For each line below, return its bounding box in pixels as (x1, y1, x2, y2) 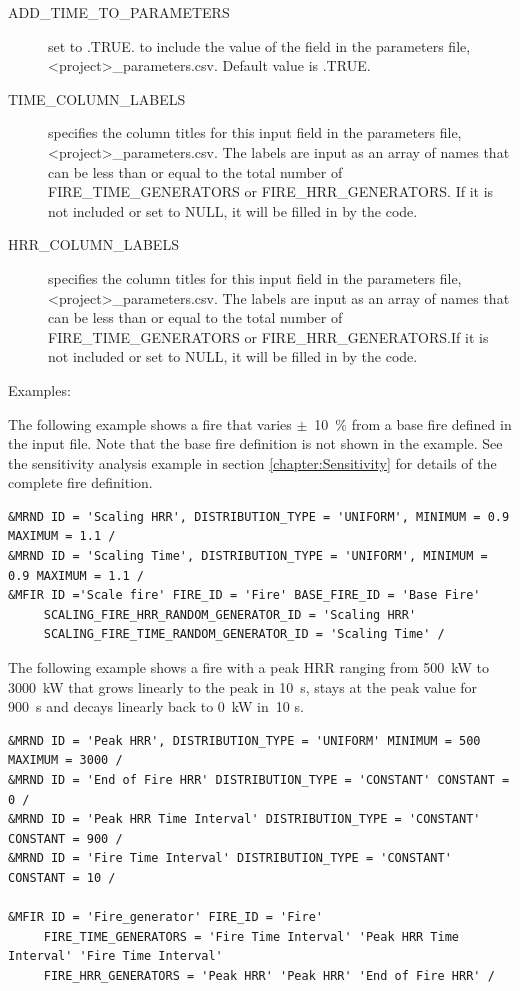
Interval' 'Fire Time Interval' (8, 949, 223, 964)
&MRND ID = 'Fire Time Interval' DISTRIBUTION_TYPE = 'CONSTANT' (8, 851, 452, 866)
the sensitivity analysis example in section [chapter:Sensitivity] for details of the (8, 452, 497, 473)
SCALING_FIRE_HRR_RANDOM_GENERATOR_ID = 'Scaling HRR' (43, 607, 417, 622)
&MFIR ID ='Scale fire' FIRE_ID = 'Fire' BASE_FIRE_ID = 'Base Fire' (8, 588, 481, 603)
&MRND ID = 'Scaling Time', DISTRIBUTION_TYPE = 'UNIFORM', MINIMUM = (8, 549, 488, 564)
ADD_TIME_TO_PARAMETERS (8, 2, 230, 22)
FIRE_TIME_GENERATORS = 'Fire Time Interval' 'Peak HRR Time (43, 929, 460, 944)
